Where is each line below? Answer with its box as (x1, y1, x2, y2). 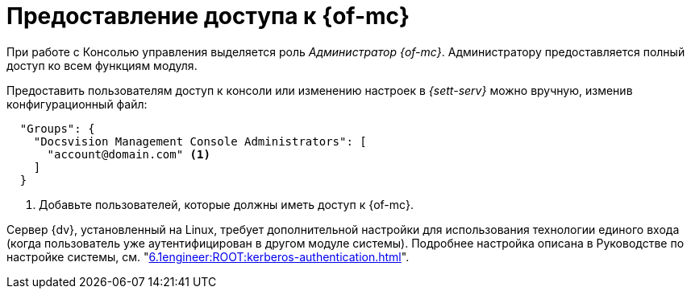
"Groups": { (19, 121, 95, 135)
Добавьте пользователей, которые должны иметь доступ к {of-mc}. (39, 197, 414, 211)
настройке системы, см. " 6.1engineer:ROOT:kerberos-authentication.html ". (6, 249, 410, 264)
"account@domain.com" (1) (47, 147, 210, 161)
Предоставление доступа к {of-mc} (6, 2, 410, 30)
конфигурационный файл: (6, 96, 148, 111)
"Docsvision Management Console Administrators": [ (33, 134, 367, 148)
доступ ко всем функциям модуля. (6, 58, 198, 72)
